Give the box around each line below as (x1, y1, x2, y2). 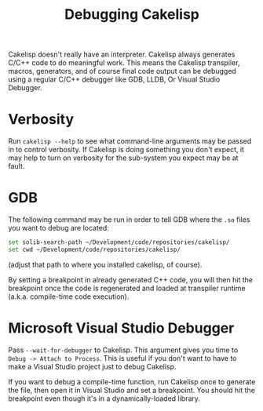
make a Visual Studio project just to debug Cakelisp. (8, 362, 177, 371)
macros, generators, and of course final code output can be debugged (8, 67, 237, 76)
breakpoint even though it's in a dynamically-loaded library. (8, 394, 200, 403)
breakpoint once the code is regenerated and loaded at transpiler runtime (8, 283, 246, 293)
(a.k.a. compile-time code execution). (8, 292, 130, 301)
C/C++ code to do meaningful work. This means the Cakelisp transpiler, (8, 58, 240, 67)
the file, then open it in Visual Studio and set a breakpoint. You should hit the (8, 385, 255, 395)
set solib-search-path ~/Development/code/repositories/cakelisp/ (8, 238, 230, 246)
